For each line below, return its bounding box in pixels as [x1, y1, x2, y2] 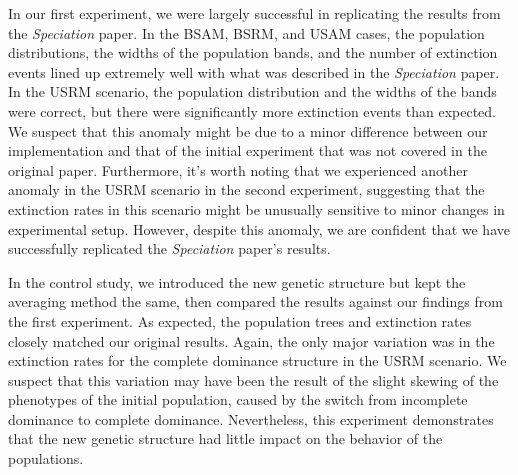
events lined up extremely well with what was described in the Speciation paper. [8, 61, 500, 82]
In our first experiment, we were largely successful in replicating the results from [8, 3, 501, 23]
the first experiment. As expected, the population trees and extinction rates [8, 310, 472, 331]
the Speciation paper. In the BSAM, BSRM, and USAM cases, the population [8, 22, 485, 43]
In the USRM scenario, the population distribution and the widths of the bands [8, 81, 497, 102]
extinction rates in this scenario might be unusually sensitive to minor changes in [8, 198, 505, 219]
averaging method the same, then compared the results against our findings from [8, 291, 503, 312]
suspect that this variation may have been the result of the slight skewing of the [8, 369, 499, 390]
